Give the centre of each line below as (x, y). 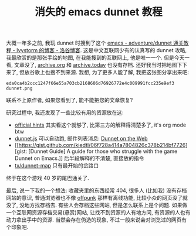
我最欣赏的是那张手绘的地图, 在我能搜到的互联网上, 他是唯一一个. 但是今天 (95, 58)
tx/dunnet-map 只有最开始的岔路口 (57, 166)
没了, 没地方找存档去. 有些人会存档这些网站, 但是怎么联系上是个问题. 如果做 (97, 205)
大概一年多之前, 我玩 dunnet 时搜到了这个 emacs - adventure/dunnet (89, 43)
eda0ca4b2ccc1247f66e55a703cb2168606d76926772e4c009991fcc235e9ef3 (90, 83)
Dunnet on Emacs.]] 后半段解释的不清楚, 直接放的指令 (80, 158)
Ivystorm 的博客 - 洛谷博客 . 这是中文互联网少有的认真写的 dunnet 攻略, (102, 50)
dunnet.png (19, 88)
